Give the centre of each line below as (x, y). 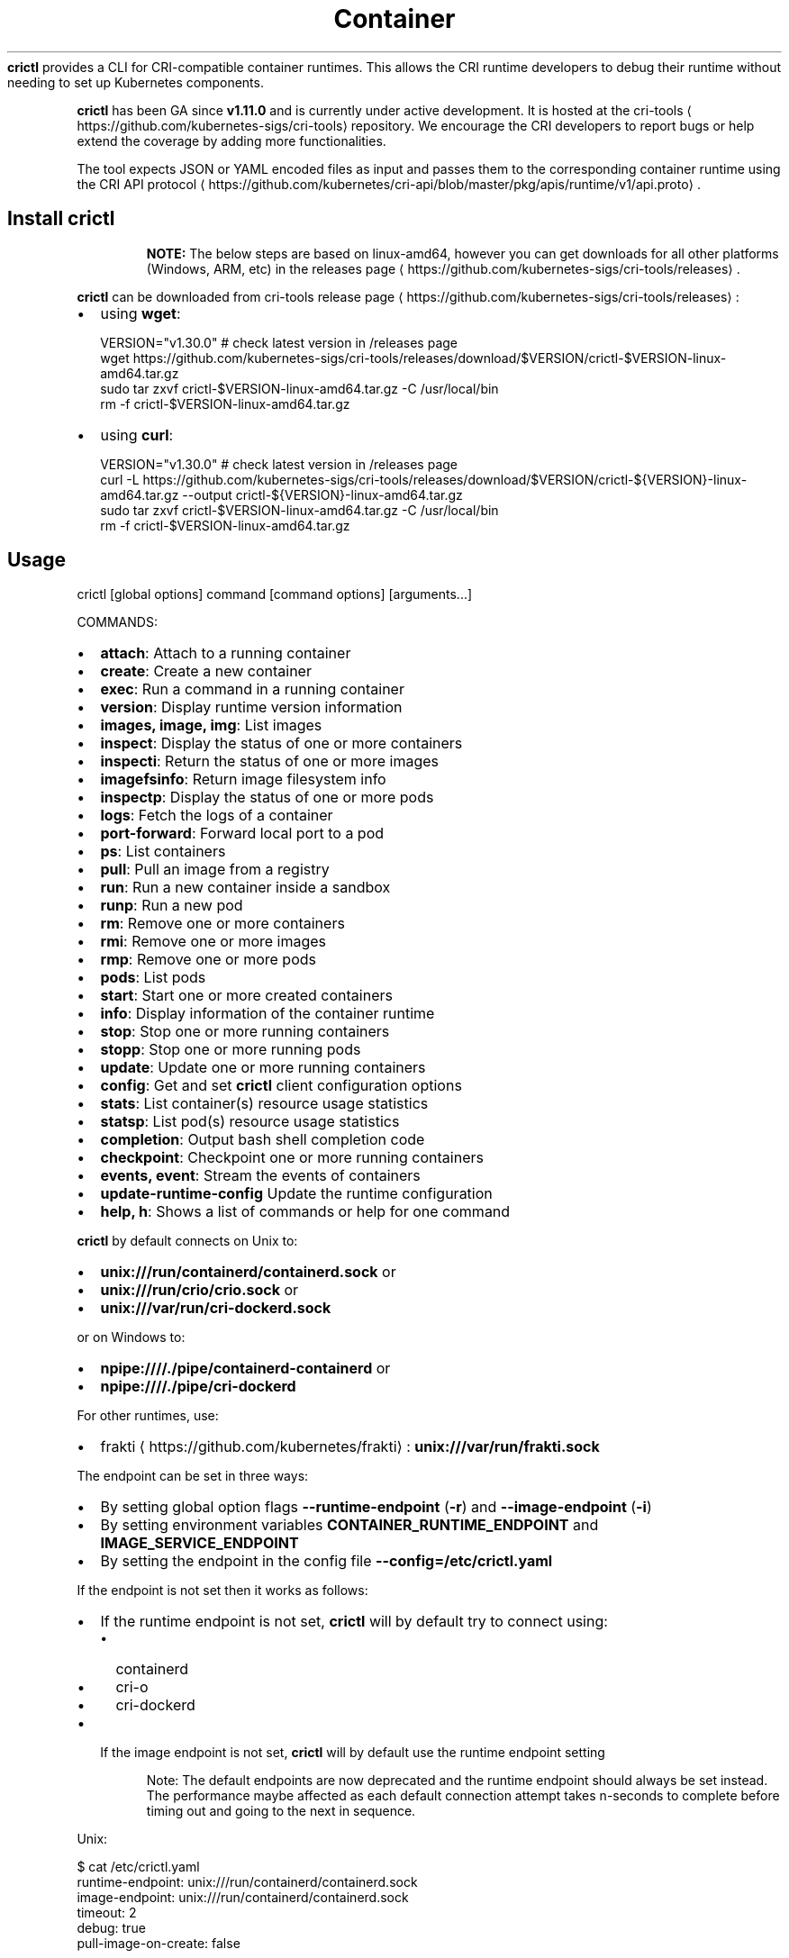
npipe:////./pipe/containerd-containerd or (245, 1369)
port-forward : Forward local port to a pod (242, 834)
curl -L (120, 479)
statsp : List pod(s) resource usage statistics (250, 1122)
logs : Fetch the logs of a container (217, 816)
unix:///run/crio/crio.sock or (200, 1290)
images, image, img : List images (211, 725)
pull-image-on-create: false (159, 1944)
